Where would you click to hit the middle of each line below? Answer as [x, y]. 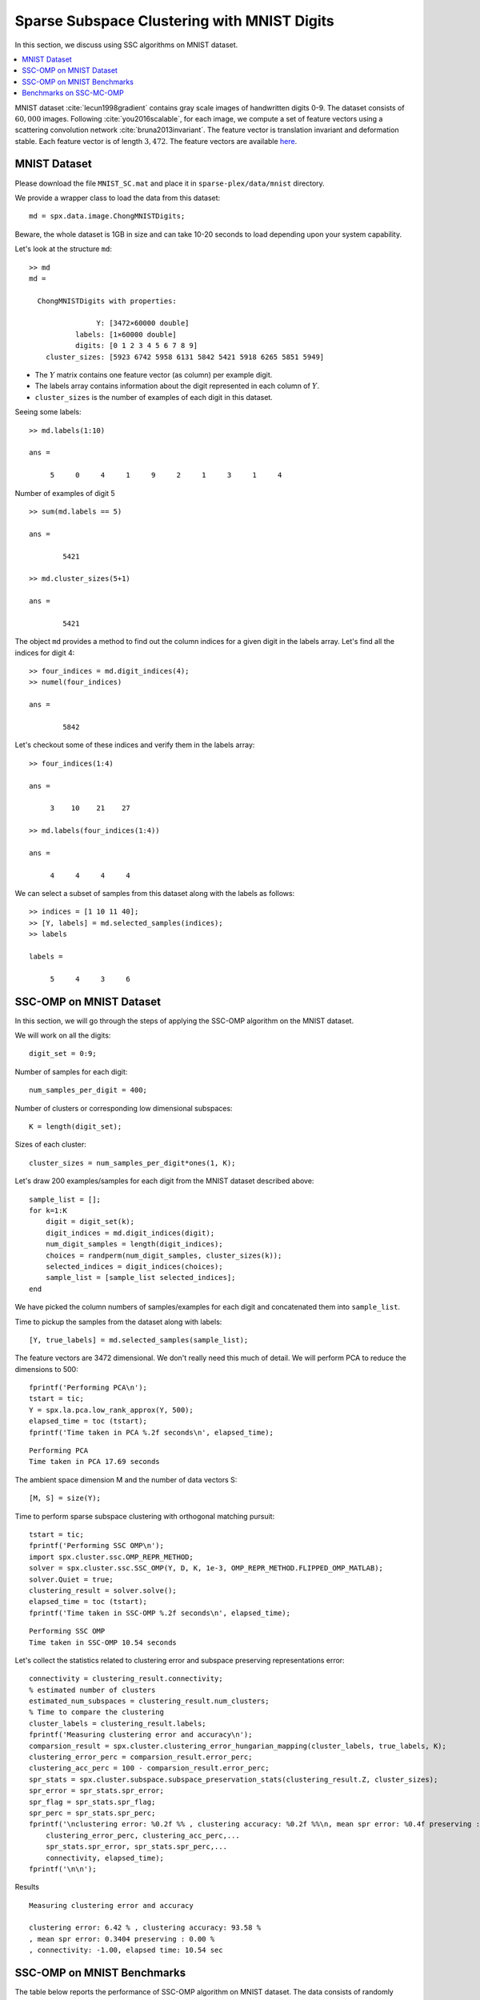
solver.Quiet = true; [71, 1579]
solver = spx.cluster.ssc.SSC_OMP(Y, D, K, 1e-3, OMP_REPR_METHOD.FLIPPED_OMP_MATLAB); [206, 1568]
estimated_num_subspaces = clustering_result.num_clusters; [149, 1701]
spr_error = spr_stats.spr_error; [96, 1791]
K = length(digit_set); [76, 1127]
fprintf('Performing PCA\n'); [88, 1388]
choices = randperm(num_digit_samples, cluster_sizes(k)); [164, 1255]
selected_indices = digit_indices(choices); [134, 1266]
